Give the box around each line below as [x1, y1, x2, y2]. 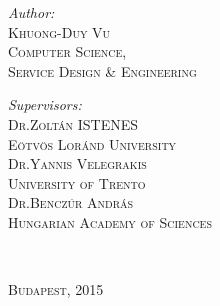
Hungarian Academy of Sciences [8, 211, 212, 232]
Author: [8, 2, 55, 22]
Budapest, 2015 [8, 279, 104, 300]
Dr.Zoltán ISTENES [8, 113, 139, 134]
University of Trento [8, 172, 146, 193]
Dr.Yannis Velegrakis [8, 153, 147, 174]
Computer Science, [8, 41, 127, 62]
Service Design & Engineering [8, 60, 197, 81]
